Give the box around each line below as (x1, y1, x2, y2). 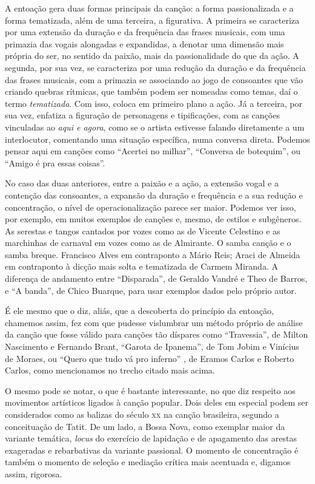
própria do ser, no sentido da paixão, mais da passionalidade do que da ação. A (5, 49, 299, 62)
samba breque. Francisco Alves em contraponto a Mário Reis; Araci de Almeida (5, 248, 300, 261)
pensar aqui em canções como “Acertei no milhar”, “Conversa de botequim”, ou (5, 145, 300, 157)
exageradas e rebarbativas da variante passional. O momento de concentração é (5, 443, 299, 456)
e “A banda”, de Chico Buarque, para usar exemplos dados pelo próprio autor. (5, 284, 297, 296)
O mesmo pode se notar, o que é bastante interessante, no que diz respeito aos (5, 384, 296, 397)
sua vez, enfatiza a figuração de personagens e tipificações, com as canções (5, 109, 280, 121)
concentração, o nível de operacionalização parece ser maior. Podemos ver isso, (5, 200, 296, 213)
